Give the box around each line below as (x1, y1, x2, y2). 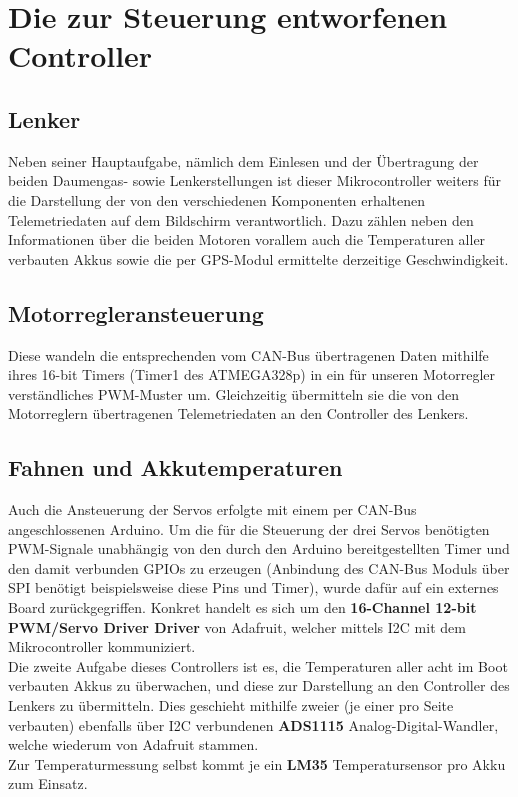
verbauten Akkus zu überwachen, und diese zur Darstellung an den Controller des (8, 675, 510, 696)
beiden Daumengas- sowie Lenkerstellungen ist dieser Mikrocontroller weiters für (8, 170, 502, 191)
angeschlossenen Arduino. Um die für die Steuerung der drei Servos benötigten (8, 518, 490, 539)
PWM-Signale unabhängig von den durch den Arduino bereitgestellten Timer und (8, 538, 510, 559)
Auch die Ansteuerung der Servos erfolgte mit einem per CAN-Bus (8, 499, 417, 520)
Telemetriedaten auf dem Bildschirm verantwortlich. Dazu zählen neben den (8, 209, 474, 230)
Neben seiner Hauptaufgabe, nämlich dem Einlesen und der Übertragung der (8, 150, 479, 171)
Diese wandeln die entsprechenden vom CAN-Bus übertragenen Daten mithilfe (8, 344, 489, 365)
